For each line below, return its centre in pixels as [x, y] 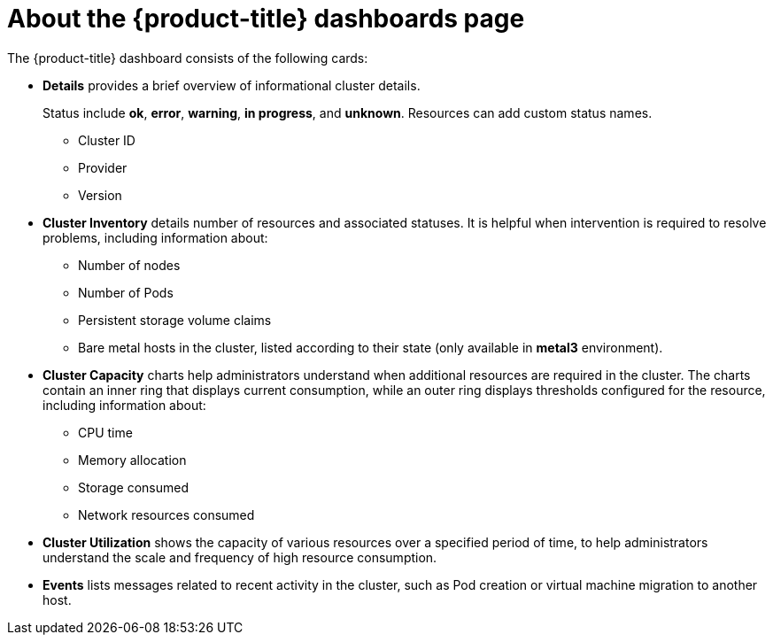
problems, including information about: [155, 237]
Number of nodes [129, 265]
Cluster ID [107, 140]
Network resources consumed [166, 514]
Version [100, 195]
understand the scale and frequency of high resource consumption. [240, 557]
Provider [103, 167]
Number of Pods [126, 292]
